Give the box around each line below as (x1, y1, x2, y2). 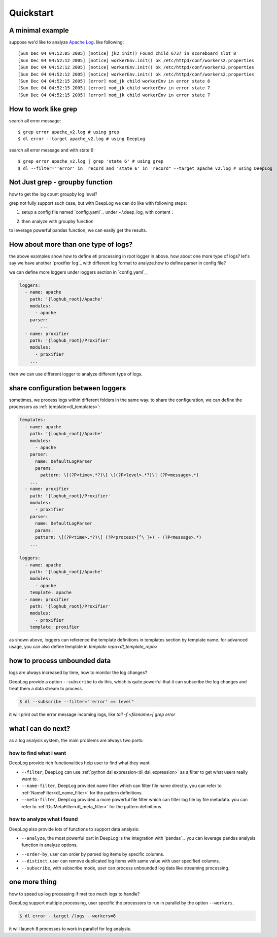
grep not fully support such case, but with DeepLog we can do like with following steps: (9, 200, 187, 206)
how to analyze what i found (9, 816, 78, 823)
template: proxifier (30, 624, 80, 630)
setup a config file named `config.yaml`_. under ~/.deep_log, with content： (21, 209, 175, 215)
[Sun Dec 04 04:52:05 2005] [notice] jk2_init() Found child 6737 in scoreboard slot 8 (18, 51, 237, 56)
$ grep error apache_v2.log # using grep (18, 129, 119, 135)
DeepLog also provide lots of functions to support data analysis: (9, 826, 139, 832)
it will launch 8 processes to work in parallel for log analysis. (9, 926, 132, 932)
